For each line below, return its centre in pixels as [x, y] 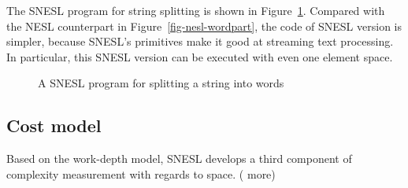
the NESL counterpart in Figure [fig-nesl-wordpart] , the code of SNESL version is [204, 26]
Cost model [54, 125]
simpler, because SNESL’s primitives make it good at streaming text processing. [200, 41]
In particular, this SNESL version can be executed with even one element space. [200, 56]
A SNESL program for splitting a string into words [161, 83]
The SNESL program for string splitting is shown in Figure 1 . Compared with [196, 10]
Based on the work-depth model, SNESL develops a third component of [179, 159]
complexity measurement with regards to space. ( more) [141, 173]
